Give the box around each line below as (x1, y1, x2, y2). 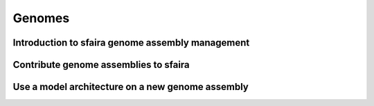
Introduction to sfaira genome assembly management (12, 37, 250, 48)
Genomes (12, 10, 70, 26)
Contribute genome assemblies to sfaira (12, 59, 190, 71)
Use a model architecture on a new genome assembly (12, 81, 249, 93)
